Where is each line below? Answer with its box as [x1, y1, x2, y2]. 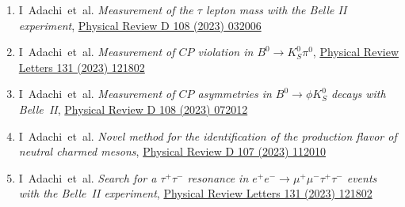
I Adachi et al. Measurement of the [18, 2, 193, 17]
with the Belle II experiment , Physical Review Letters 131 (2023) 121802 [18, 185, 373, 201]
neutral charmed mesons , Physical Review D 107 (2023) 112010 [18, 143, 327, 160]
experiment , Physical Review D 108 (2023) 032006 [18, 17, 262, 33]
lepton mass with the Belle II [205, 2, 347, 17]
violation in [197, 43, 254, 60]
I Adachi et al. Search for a [18, 169, 157, 186]
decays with [330, 85, 386, 102]
